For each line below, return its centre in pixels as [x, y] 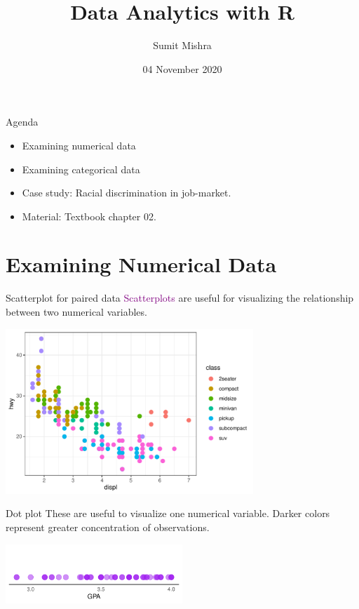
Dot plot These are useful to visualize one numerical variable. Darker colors [168, 513]
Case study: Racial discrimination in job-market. [127, 193]
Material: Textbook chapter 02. [89, 216]
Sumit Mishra [182, 45]
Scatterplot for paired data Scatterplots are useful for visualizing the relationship [180, 298]
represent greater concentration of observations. [108, 527]
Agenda [22, 122]
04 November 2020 [182, 68]
